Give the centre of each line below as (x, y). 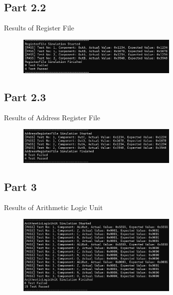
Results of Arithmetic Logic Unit (53, 207)
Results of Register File (39, 28)
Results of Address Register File (52, 117)
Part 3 (21, 187)
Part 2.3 (25, 96)
